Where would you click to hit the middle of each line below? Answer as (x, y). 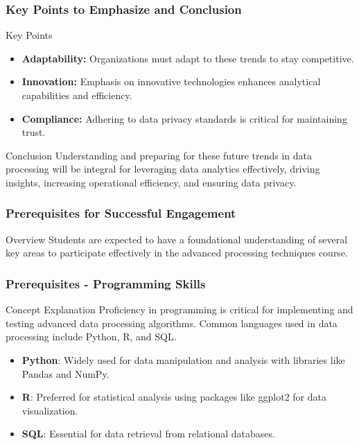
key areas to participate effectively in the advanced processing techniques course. (177, 253)
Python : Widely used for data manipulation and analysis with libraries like (183, 359)
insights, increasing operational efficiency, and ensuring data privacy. (151, 182)
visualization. (50, 410)
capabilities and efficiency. (77, 95)
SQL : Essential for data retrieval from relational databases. (148, 434)
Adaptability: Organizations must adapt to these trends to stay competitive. (188, 58)
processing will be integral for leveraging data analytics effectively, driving (163, 169)
